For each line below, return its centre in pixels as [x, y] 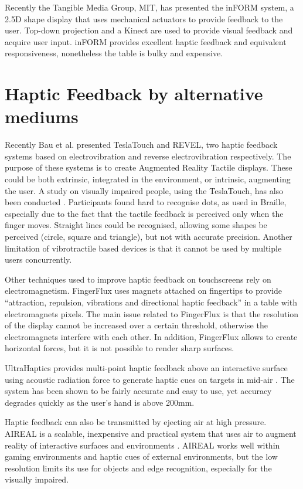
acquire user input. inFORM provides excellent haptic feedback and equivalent [146, 41]
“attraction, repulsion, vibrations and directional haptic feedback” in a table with [151, 302]
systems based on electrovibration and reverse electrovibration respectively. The [148, 156]
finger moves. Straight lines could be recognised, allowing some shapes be [136, 225]
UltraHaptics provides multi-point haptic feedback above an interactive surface [146, 367]
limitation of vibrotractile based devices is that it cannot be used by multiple [143, 248]
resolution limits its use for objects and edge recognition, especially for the [138, 468]
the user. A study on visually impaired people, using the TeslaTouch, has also [144, 190]
